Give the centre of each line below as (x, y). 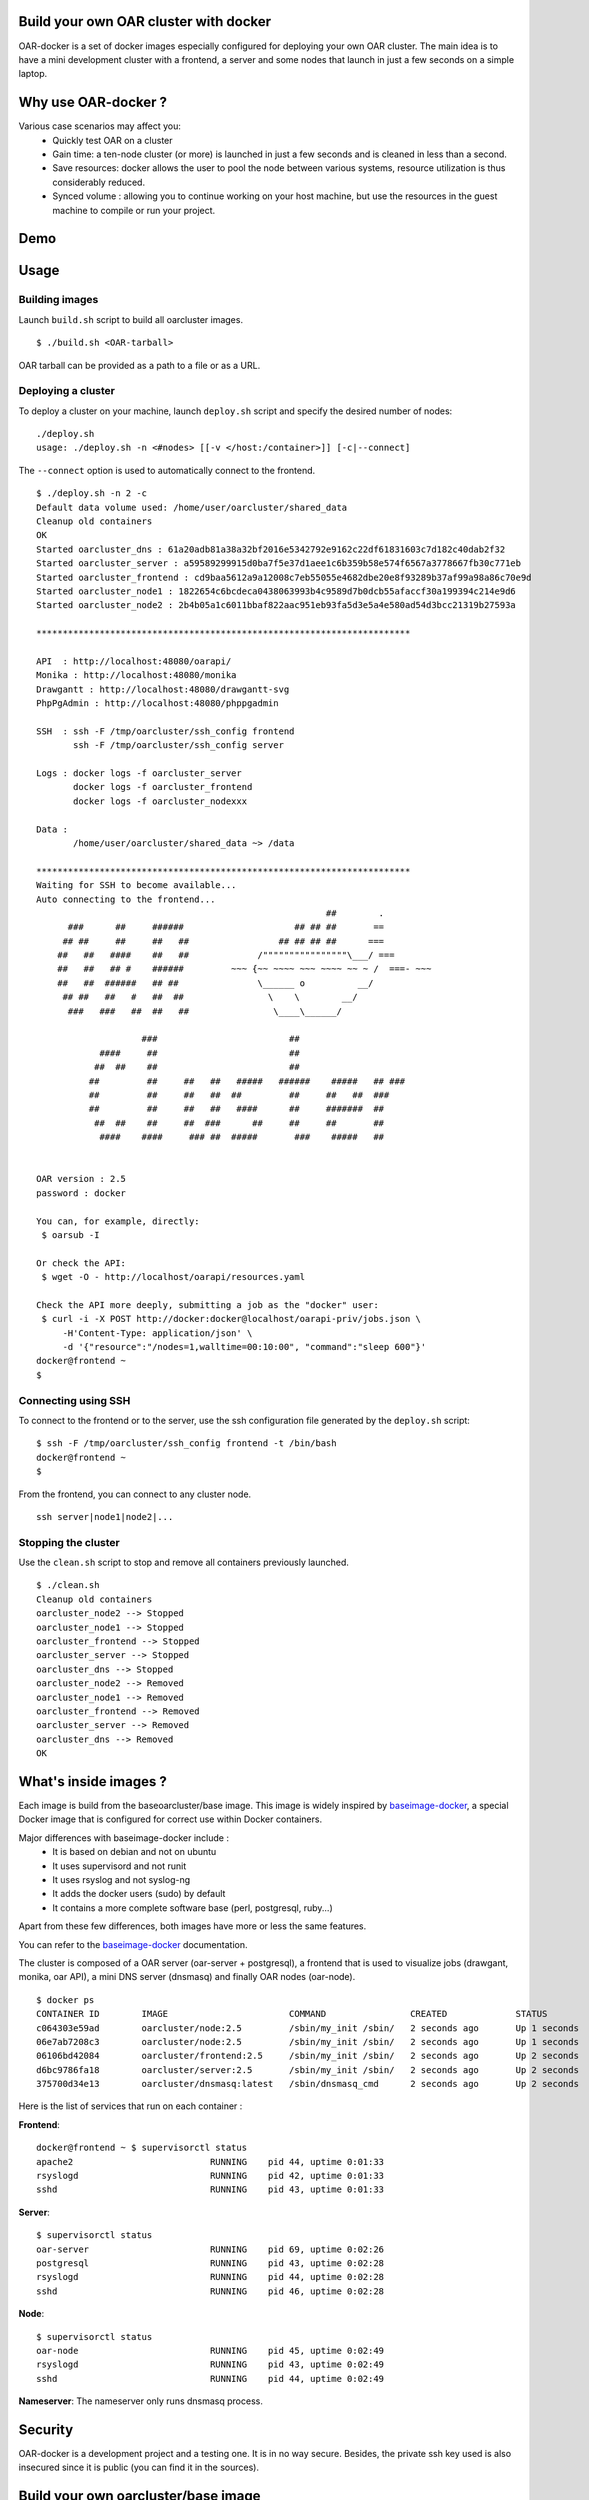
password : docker (81, 1193)
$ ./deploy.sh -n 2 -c (92, 493)
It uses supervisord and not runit (119, 1866)
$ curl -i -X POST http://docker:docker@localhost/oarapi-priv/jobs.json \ (231, 1319)
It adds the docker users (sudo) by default (139, 1894)
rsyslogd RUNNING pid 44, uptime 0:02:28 (210, 2277)
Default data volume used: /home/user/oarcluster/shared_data (192, 507)
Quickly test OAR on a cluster (113, 140)
